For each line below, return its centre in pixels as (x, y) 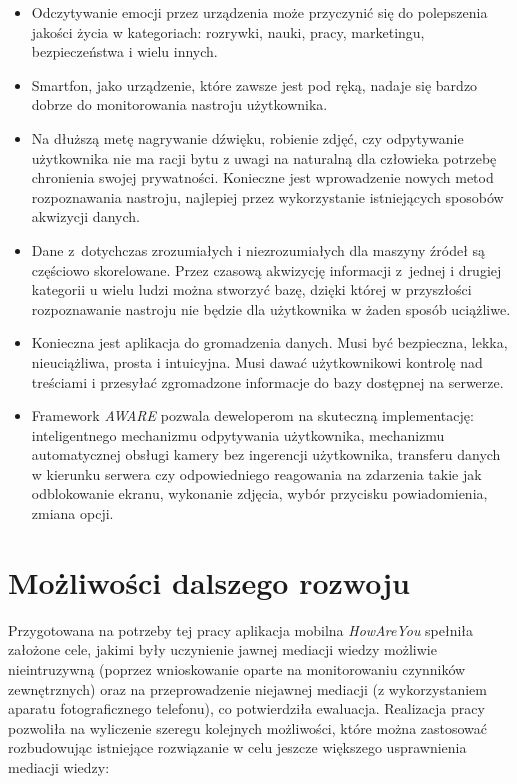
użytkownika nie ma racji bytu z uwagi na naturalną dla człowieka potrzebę (264, 157)
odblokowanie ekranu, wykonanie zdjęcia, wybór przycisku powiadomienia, (259, 493)
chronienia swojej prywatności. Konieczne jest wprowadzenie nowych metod (262, 177)
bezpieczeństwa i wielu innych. (124, 51)
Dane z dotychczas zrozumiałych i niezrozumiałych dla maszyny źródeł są (258, 249)
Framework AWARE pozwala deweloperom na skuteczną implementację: (252, 415)
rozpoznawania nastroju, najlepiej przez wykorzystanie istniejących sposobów (267, 196)
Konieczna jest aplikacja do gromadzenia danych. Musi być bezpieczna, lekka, (269, 342)
